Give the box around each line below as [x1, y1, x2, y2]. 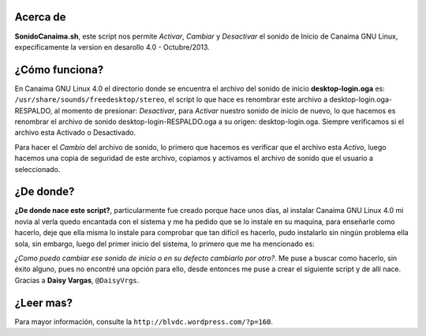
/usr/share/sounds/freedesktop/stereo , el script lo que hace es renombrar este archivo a [14, 95, 328, 104]
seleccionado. [14, 164, 61, 174]
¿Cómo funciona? [14, 63, 104, 77]
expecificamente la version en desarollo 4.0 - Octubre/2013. [14, 42, 211, 51]
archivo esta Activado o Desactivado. [14, 128, 136, 137]
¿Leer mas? [14, 296, 73, 309]
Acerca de [14, 10, 66, 24]
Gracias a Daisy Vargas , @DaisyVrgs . [14, 275, 140, 285]
